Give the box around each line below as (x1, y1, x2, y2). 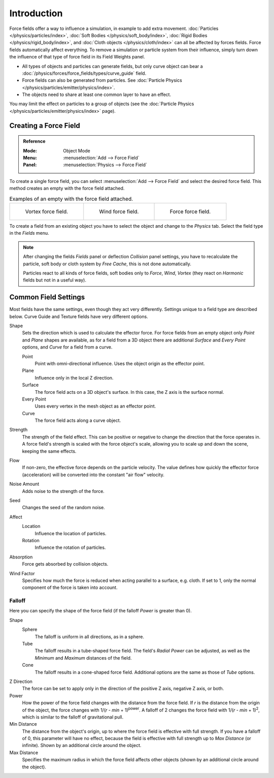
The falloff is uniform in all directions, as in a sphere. (35, 633, 145, 640)
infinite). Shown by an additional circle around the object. (22, 742, 142, 749)
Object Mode (63, 147, 91, 153)
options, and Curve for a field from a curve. (22, 344, 113, 350)
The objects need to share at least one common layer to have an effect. (22, 91, 172, 98)
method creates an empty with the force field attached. (9, 185, 125, 192)
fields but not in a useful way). (23, 277, 86, 283)
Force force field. (169, 208, 211, 215)
